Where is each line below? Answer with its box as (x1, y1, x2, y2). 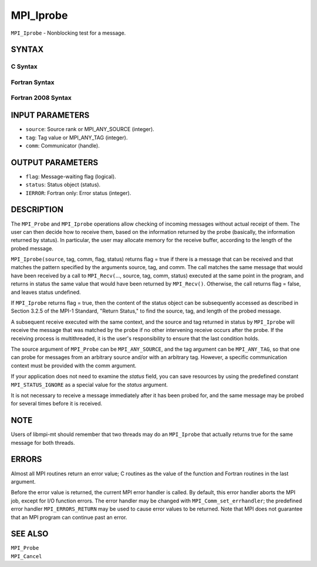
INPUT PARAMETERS (11, 110, 90, 120)
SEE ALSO (11, 529, 49, 539)
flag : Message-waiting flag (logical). (25, 173, 117, 180)
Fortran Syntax (11, 78, 55, 86)
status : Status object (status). (25, 181, 101, 188)
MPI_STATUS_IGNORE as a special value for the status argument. (11, 381, 168, 388)
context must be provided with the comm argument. (11, 362, 137, 369)
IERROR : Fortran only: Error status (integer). (25, 189, 131, 196)
